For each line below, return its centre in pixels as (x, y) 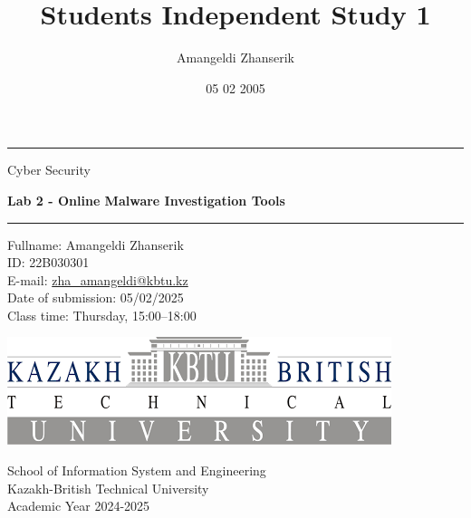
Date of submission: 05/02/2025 (96, 297)
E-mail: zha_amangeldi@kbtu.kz (98, 279)
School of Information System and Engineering (137, 470)
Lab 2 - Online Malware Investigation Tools (146, 200)
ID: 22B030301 (48, 262)
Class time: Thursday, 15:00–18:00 (102, 315)
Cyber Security (49, 170)
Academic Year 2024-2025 (79, 506)
